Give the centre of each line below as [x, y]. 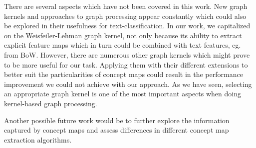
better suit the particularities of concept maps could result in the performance [124, 74]
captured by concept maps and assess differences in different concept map [117, 130]
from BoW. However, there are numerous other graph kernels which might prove [127, 54]
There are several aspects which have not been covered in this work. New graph [126, 6]
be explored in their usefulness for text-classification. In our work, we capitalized [127, 26]
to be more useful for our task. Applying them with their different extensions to [126, 64]
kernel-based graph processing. [51, 103]
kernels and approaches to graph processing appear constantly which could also [125, 16]
